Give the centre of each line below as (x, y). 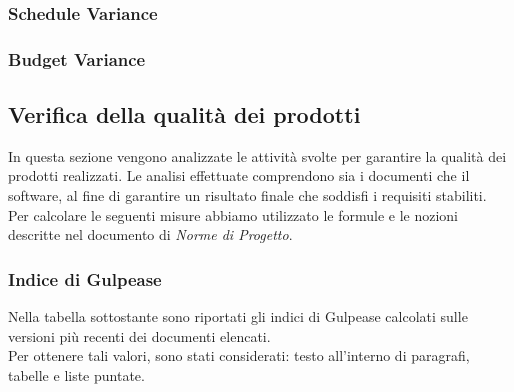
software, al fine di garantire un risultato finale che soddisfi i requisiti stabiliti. (247, 195)
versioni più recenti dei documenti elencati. (139, 335)
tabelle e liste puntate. (76, 374)
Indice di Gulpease (85, 278)
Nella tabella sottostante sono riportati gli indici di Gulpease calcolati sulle (238, 316)
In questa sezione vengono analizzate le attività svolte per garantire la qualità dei (257, 155)
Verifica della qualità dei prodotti (184, 114)
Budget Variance (77, 58)
